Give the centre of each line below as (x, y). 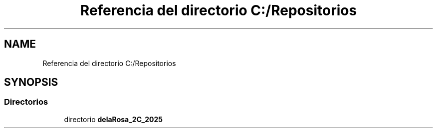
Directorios (26, 102)
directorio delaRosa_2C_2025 (113, 119)
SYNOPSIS (31, 82)
